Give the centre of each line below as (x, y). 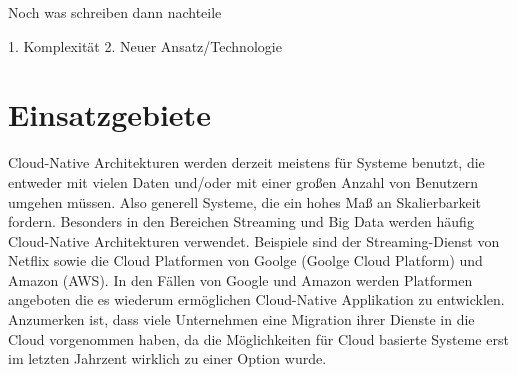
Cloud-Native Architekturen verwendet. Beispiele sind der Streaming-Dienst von (254, 240)
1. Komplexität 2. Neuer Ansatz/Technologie (145, 45)
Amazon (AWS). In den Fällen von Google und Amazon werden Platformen (240, 279)
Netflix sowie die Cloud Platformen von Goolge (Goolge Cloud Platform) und (245, 260)
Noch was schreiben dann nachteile (115, 12)
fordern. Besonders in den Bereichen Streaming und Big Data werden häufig (241, 221)
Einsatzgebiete (109, 114)
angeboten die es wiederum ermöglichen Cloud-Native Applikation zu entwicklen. (256, 299)
